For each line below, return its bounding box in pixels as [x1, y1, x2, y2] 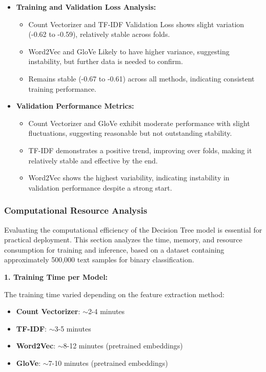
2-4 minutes [88, 306, 125, 317]
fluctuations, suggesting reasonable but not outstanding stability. [28, 128, 232, 138]
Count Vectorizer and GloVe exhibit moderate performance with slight [28, 117, 250, 128]
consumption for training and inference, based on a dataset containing [4, 244, 224, 255]
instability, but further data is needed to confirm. [28, 56, 183, 67]
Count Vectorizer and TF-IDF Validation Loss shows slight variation [28, 18, 244, 29]
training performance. [28, 83, 96, 94]
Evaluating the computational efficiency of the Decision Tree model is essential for [4, 224, 262, 235]
